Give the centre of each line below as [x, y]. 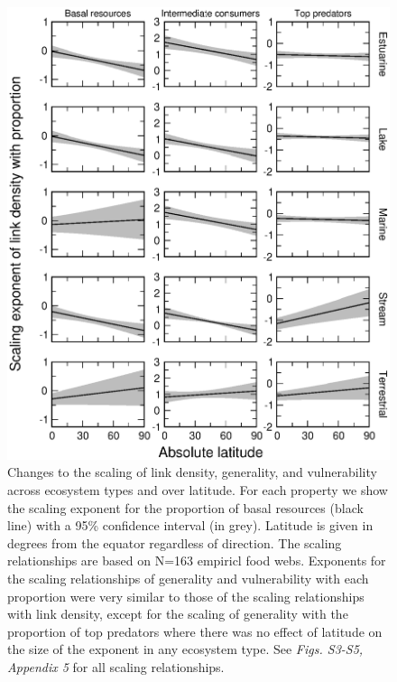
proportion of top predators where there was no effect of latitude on [195, 631]
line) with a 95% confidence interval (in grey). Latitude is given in [190, 525]
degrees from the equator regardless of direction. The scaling [175, 542]
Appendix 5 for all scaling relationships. [116, 666]
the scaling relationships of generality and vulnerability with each [188, 578]
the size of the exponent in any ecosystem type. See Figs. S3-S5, [185, 649]
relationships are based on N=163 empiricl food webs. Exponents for [197, 561]
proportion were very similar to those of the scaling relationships [186, 596]
